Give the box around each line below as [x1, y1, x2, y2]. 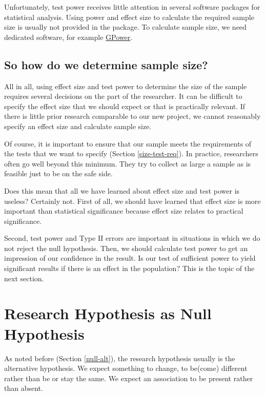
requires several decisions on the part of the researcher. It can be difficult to [4, 91, 242, 101]
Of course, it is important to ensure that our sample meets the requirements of [4, 138, 252, 149]
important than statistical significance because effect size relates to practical [4, 205, 243, 216]
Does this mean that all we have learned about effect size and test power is [4, 185, 240, 196]
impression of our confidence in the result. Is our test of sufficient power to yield [4, 253, 256, 263]
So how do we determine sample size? [4, 56, 208, 72]
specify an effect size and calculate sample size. [4, 120, 152, 131]
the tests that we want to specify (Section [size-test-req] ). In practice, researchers [4, 148, 258, 159]
